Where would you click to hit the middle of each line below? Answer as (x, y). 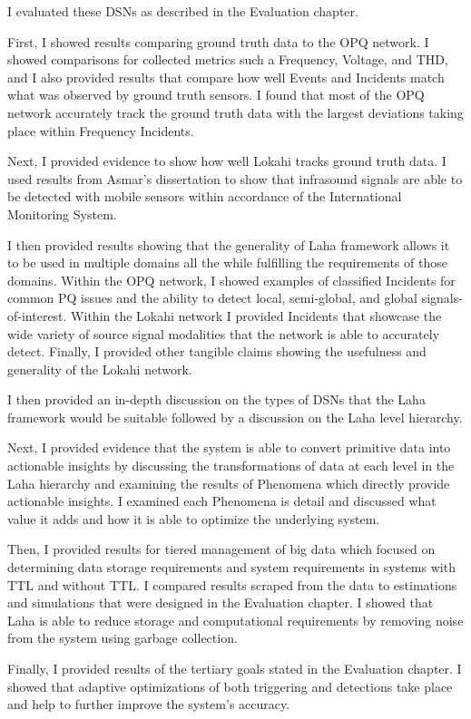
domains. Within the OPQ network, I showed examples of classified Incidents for (231, 280)
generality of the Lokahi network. (100, 369)
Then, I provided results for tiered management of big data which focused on (221, 549)
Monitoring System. (62, 214)
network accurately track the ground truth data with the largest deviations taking (235, 112)
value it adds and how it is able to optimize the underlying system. (194, 518)
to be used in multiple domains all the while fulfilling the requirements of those (227, 262)
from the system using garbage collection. (123, 638)
